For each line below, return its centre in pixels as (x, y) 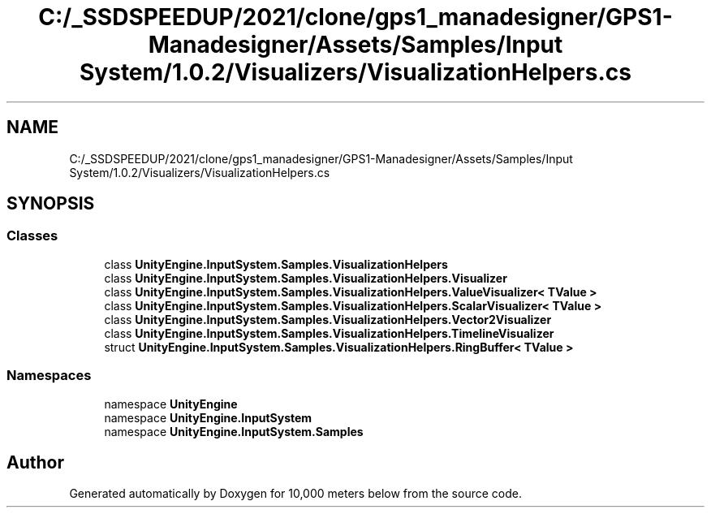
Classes (32, 236)
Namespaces (49, 376)
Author (35, 462)
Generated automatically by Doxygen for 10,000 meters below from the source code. (295, 494)
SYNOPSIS (51, 204)
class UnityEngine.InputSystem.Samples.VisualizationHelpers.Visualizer (306, 278)
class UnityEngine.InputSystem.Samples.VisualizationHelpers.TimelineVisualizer (329, 333)
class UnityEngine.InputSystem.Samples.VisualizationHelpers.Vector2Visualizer (328, 319)
